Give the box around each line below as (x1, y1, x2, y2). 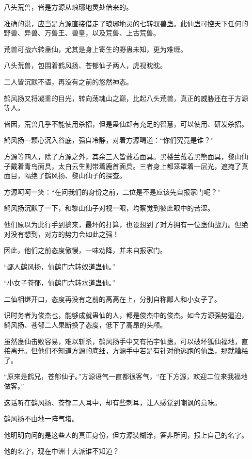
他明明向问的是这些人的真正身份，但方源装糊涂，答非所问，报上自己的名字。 (4, 429, 248, 440)
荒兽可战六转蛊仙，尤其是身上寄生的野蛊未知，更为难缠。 (4, 44, 187, 54)
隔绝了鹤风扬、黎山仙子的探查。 (24, 170, 126, 180)
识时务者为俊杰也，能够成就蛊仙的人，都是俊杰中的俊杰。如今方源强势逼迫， (4, 310, 248, 320)
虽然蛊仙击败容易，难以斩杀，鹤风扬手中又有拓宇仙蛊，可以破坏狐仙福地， (4, 336, 241, 346)
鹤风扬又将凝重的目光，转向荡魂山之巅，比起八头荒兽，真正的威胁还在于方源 (4, 93, 248, 103)
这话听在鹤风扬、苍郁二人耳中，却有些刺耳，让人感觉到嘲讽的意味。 (4, 397, 221, 407)
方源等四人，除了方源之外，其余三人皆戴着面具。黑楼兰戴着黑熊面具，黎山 (4, 151, 241, 161)
